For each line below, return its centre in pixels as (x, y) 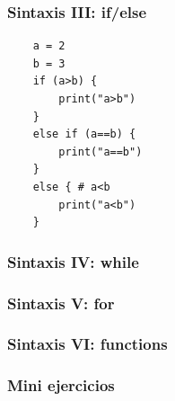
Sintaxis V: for (61, 303)
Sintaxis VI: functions (87, 344)
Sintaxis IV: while (73, 261)
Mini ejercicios (61, 385)
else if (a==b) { (84, 134)
